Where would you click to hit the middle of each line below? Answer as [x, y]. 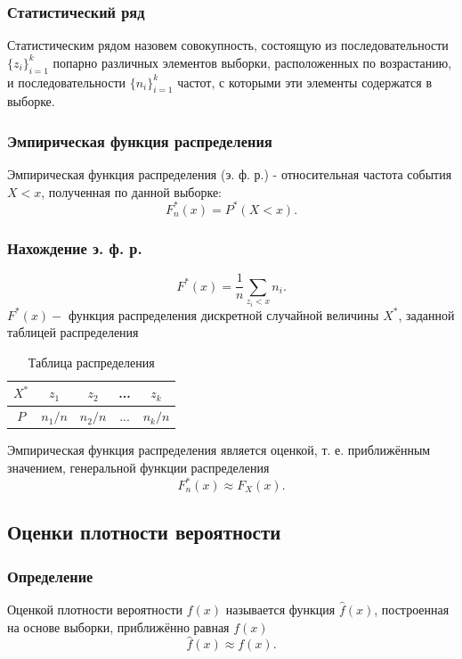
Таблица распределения [91, 362]
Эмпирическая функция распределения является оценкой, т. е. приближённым [219, 450]
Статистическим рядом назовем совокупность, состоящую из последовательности [228, 45]
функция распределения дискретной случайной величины [223, 314]
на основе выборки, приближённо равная [118, 626]
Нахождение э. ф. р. [75, 247]
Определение [50, 576]
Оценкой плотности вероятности [95, 610]
